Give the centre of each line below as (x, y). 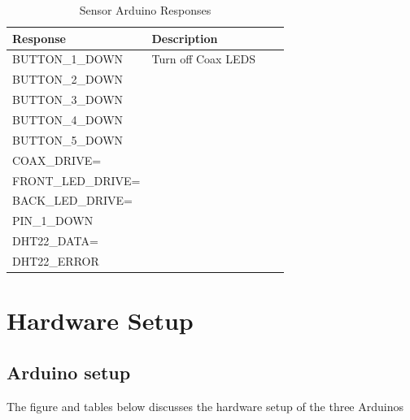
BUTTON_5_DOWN (68, 139)
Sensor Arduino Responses (145, 10)
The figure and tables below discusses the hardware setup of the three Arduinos (205, 406)
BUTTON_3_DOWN (68, 100)
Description (185, 38)
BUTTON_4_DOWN (68, 119)
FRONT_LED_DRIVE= (76, 180)
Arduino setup (69, 372)
